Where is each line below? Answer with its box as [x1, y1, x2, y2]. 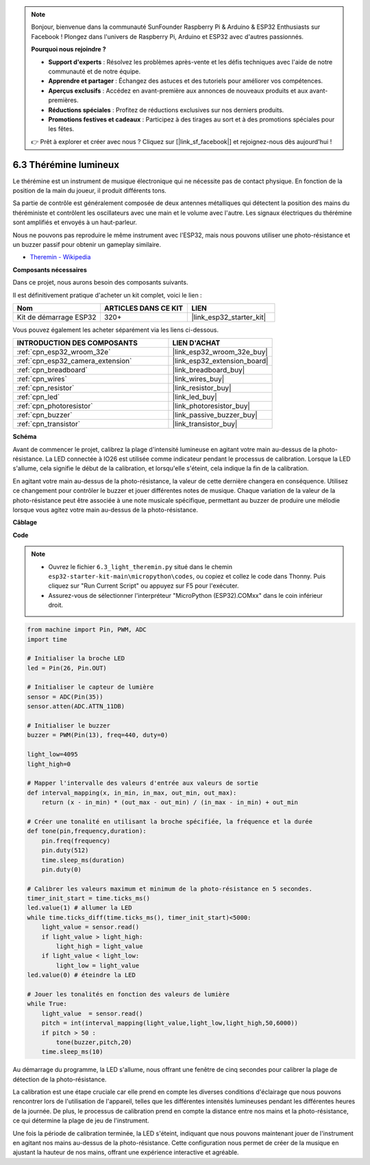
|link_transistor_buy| [172, 419, 238, 429]
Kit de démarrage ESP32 [16, 312, 97, 322]
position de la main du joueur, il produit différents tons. [12, 186, 167, 195]
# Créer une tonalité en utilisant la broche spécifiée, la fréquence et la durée [27, 817, 313, 826]
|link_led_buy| [172, 392, 217, 402]
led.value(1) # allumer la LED [27, 904, 133, 912]
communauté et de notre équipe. [48, 67, 141, 75]
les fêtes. [48, 125, 75, 133]
